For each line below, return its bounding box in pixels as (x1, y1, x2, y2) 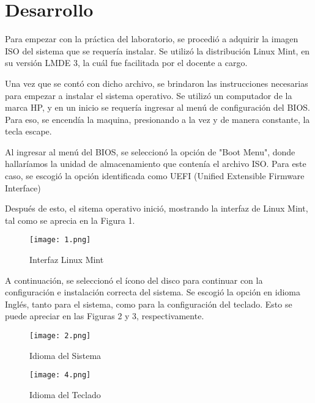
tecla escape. (5, 125, 52, 138)
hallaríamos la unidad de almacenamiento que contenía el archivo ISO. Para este (5, 157, 306, 170)
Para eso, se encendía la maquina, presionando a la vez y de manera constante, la (5, 113, 310, 125)
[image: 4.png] (29, 371, 91, 380)
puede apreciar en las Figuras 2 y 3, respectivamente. (5, 309, 204, 322)
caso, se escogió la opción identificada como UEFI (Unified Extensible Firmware (5, 169, 305, 182)
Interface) (5, 181, 41, 194)
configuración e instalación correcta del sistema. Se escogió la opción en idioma (5, 286, 300, 298)
